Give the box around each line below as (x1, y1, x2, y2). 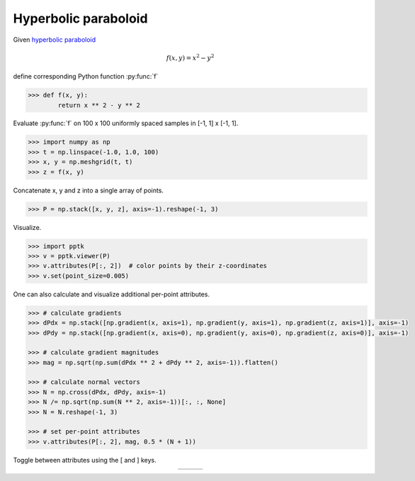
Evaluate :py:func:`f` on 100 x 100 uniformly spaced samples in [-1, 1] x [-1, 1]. (13, 119, 239, 127)
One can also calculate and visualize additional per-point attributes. (13, 290, 210, 299)
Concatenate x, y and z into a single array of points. (13, 186, 164, 195)
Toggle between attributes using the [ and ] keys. (13, 456, 157, 464)
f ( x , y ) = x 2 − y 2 (166, 53, 215, 62)
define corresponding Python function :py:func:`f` (13, 72, 159, 81)
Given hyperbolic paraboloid (13, 35, 96, 44)
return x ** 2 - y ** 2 (57, 101, 141, 109)
